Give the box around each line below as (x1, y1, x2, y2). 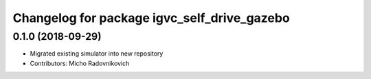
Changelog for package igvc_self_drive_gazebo (12, 10, 290, 25)
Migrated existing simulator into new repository (30, 49, 164, 58)
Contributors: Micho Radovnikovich (30, 59, 130, 67)
